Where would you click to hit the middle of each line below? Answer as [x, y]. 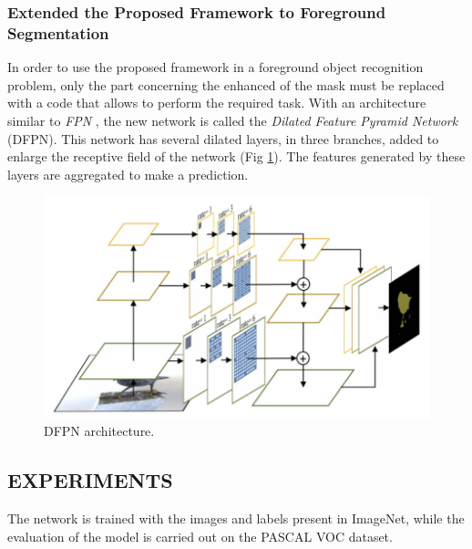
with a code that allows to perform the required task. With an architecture [217, 103]
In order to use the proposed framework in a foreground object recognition [215, 67]
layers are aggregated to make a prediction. [128, 174]
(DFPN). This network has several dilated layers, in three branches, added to [223, 138]
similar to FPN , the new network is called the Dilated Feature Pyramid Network [233, 120]
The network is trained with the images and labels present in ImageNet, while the [236, 518]
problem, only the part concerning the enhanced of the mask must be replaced [226, 84]
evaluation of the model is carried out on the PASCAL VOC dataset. [200, 536]
